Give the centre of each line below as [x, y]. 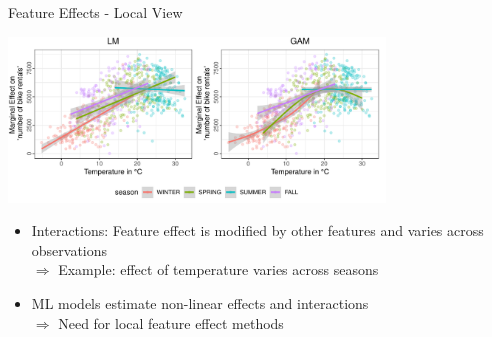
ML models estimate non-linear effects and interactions [200, 303]
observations [69, 249]
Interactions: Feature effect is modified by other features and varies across [257, 230]
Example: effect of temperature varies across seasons [218, 269]
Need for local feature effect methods [171, 322]
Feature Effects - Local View [95, 12]
